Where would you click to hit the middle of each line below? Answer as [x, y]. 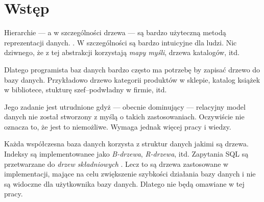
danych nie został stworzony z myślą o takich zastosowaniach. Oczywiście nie [124, 117]
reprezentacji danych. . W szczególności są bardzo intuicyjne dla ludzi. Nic [121, 42]
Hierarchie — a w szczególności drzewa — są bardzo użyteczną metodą [115, 32]
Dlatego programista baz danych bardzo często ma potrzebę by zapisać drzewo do [132, 69]
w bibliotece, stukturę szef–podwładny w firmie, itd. [86, 90]
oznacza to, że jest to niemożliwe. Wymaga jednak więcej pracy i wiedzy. [118, 126]
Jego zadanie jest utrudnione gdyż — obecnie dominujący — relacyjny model [125, 106]
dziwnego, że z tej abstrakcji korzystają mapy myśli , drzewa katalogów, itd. [122, 52]
